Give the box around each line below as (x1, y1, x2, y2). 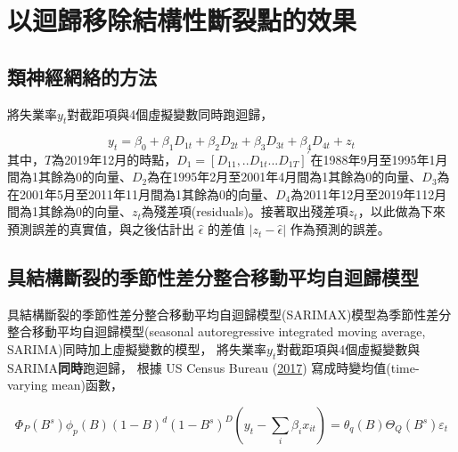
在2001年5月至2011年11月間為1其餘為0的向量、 (7, 184, 275, 203)
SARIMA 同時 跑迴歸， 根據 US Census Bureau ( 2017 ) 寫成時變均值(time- (7, 358, 420, 376)
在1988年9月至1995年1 (310, 149, 436, 168)
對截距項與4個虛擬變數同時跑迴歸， (67, 104, 274, 123)
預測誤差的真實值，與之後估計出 (7, 220, 194, 238)
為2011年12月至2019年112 (290, 184, 435, 203)
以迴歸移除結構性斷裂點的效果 (7, 2, 357, 38)
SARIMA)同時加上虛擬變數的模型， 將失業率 (7, 340, 267, 359)
